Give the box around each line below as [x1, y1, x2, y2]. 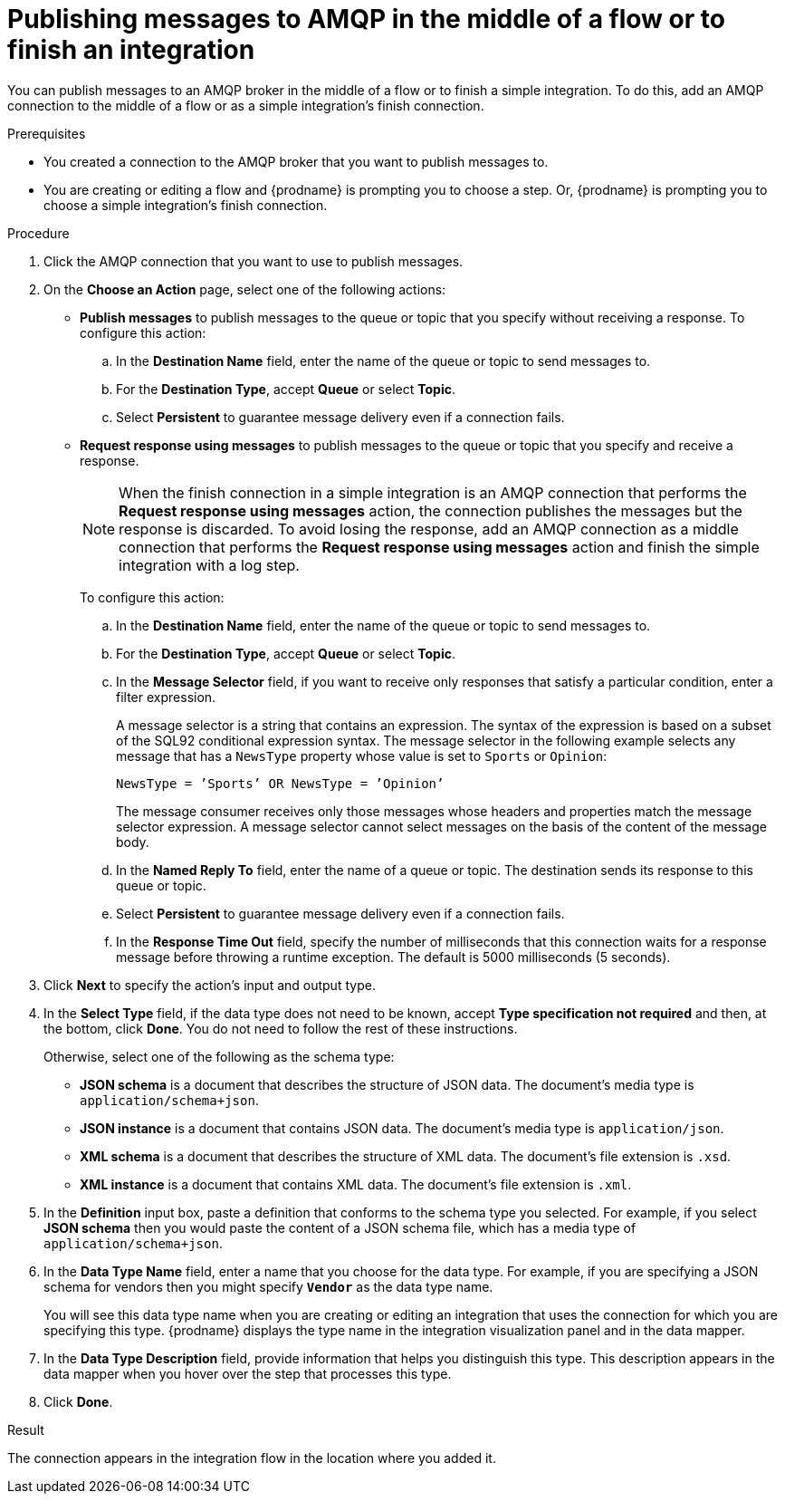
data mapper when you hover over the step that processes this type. [43, 1365, 452, 1381]
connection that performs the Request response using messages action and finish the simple [119, 537, 760, 556]
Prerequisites [7, 125, 86, 141]
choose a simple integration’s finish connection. [43, 197, 328, 213]
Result [7, 1421, 44, 1438]
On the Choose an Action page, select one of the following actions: [43, 281, 446, 297]
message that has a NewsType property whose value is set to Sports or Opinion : [116, 747, 608, 764]
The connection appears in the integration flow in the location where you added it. [7, 1449, 496, 1466]
